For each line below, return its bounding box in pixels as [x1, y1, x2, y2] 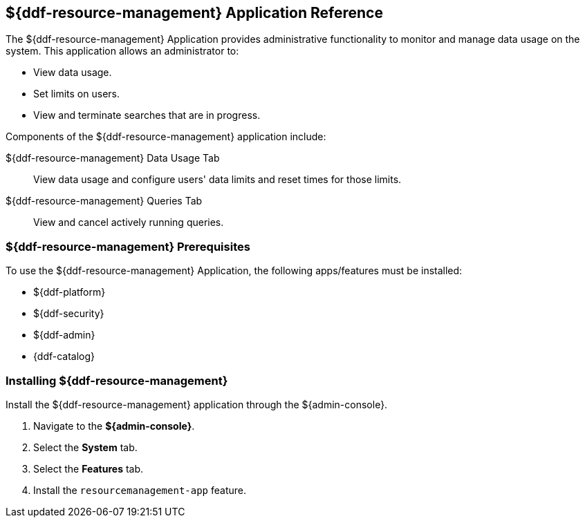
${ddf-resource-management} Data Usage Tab [6, 152, 220, 164]
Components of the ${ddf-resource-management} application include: [6, 131, 326, 143]
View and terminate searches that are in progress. [33, 109, 261, 122]
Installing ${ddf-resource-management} [6, 373, 228, 388]
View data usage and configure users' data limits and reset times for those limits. [33, 173, 402, 186]
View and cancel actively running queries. [33, 216, 224, 229]
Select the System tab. [33, 441, 138, 453]
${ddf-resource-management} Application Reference [6, 4, 383, 21]
